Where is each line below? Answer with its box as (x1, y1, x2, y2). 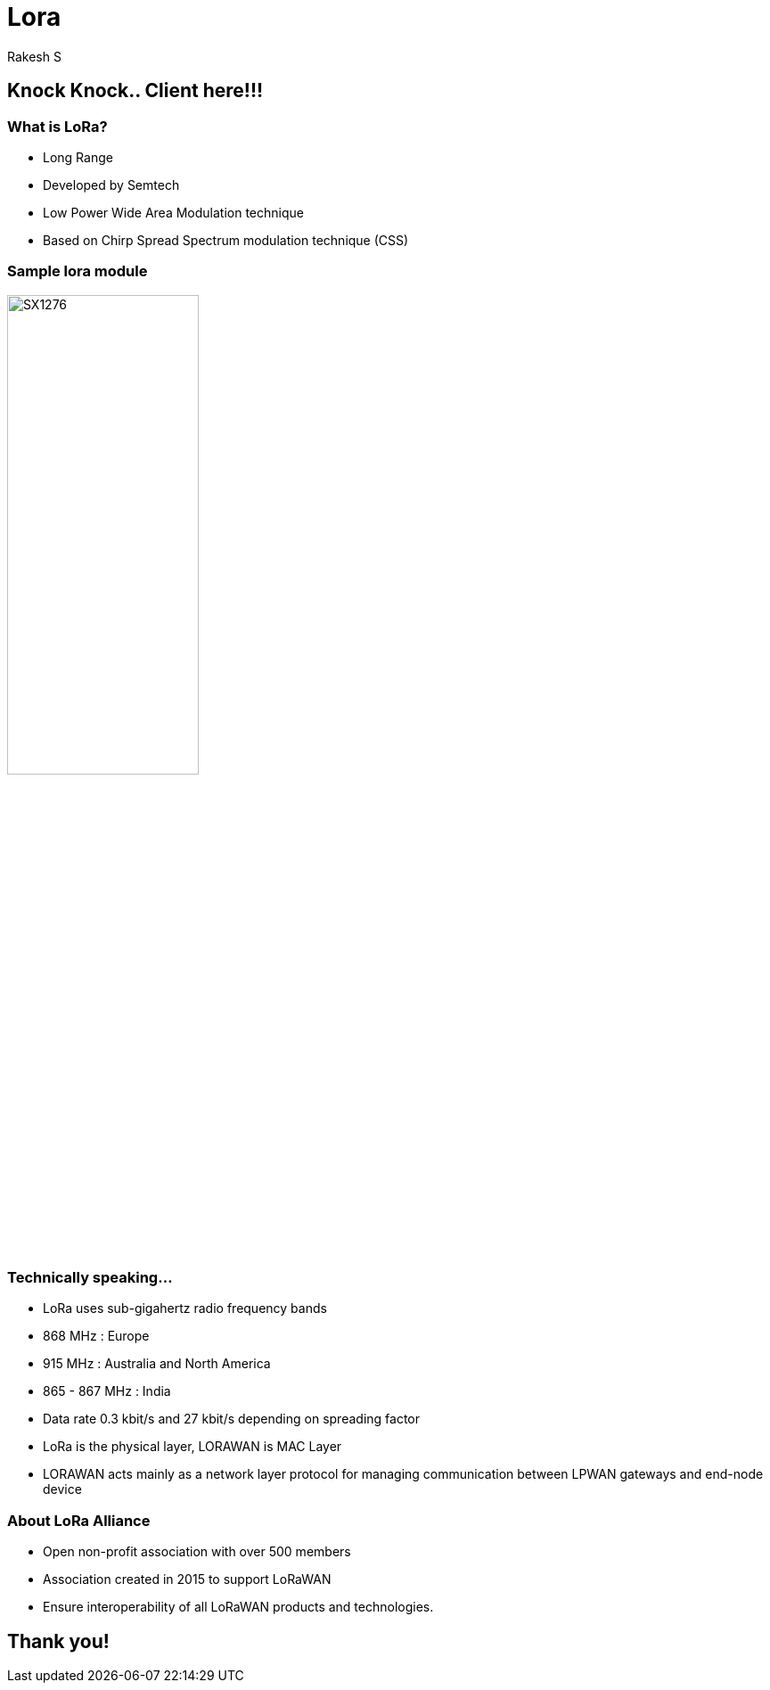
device (43, 1481, 82, 1497)
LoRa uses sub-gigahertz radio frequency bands (43, 1300, 327, 1317)
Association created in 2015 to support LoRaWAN (43, 1571, 332, 1587)
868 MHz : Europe (43, 1328, 150, 1344)
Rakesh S (7, 48, 61, 64)
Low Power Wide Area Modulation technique (43, 204, 304, 220)
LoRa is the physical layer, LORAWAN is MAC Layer (43, 1439, 342, 1455)
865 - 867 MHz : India (43, 1383, 171, 1399)
